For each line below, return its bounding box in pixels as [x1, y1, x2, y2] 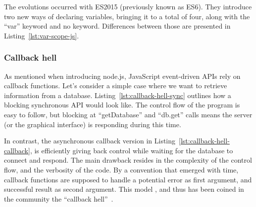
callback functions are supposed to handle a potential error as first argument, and [4, 174, 252, 184]
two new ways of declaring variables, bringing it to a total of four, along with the [4, 11, 250, 21]
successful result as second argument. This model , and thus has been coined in [4, 184, 244, 194]
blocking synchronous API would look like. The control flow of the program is [4, 100, 240, 110]
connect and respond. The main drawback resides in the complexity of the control [4, 155, 252, 165]
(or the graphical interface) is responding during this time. [4, 119, 181, 129]
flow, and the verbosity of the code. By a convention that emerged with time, [4, 164, 239, 174]
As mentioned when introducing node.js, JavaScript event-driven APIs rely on [4, 70, 241, 81]
